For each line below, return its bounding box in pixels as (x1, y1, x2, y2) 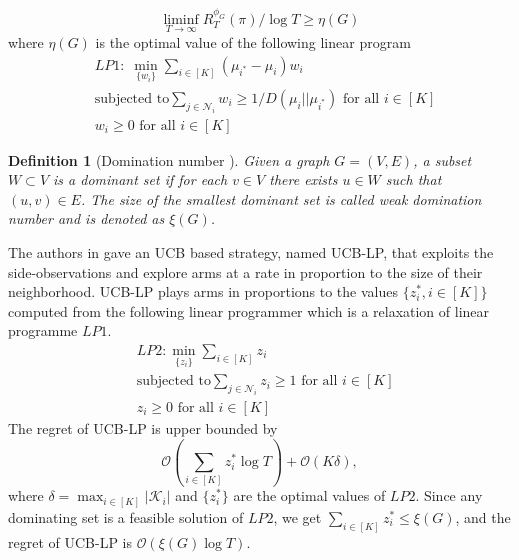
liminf (163, 12, 199, 27)
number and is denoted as (8, 208, 165, 229)
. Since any (415, 485, 483, 506)
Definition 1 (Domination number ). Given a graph (8, 149, 330, 170)
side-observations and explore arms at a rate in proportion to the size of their (8, 261, 483, 282)
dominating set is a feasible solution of (8, 507, 244, 527)
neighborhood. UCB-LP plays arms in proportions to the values (8, 281, 398, 302)
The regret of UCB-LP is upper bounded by (8, 418, 278, 439)
